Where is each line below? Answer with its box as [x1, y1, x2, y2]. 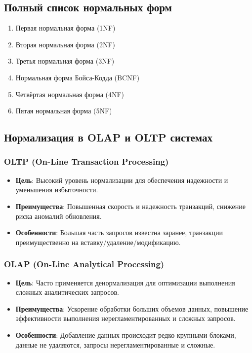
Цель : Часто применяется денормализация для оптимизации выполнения [15, 277, 235, 287]
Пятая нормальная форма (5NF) [15, 106, 112, 116]
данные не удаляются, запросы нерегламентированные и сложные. [15, 339, 215, 350]
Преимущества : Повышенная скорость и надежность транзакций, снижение [15, 201, 246, 211]
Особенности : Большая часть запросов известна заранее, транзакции [15, 227, 223, 238]
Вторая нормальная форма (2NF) [15, 39, 115, 49]
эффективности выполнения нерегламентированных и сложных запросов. [15, 313, 236, 323]
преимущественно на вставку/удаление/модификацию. [15, 237, 181, 247]
